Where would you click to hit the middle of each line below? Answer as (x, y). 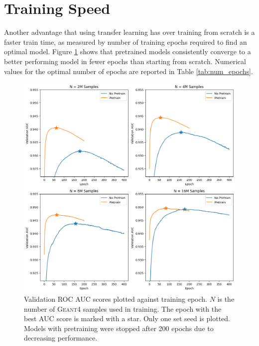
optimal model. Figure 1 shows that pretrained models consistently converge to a (128, 51)
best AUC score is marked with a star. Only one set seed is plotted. (127, 318)
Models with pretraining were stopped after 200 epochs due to (119, 328)
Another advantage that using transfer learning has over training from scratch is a (129, 32)
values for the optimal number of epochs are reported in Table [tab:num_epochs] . (129, 71)
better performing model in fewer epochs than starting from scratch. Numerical (125, 61)
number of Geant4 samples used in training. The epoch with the (123, 308)
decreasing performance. (61, 338)
